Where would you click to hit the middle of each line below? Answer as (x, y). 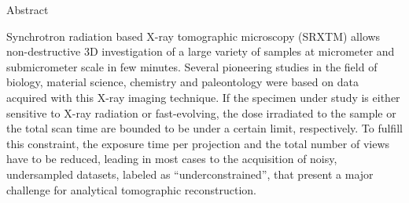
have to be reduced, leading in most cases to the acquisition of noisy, (172, 159)
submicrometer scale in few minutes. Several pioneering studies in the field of (192, 66)
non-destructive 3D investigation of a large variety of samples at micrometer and (201, 51)
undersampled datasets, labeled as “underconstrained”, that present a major (190, 174)
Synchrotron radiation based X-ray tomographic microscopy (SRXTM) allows (193, 36)
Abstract (28, 9)
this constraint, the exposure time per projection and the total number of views (198, 143)
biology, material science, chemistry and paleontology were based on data (182, 82)
